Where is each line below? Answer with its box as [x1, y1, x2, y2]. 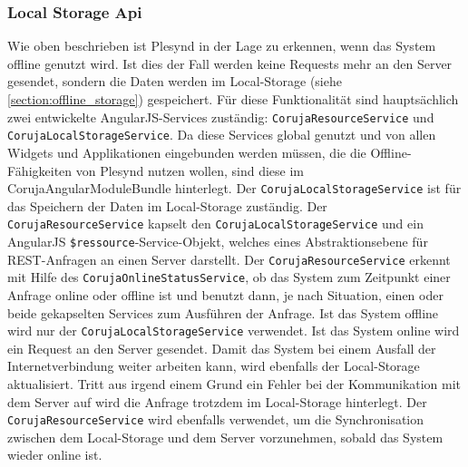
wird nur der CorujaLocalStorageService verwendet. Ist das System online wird [7, 321, 460, 340]
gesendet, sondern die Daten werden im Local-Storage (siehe [7, 72, 342, 91]
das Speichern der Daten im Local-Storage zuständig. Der [7, 196, 327, 215]
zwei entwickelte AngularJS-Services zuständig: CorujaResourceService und [7, 107, 434, 126]
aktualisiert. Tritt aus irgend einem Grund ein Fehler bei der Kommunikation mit [7, 375, 462, 393]
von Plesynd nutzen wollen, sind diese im [75, 161, 304, 180]
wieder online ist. [7, 445, 102, 464]
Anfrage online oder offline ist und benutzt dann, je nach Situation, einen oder [7, 285, 444, 304]
